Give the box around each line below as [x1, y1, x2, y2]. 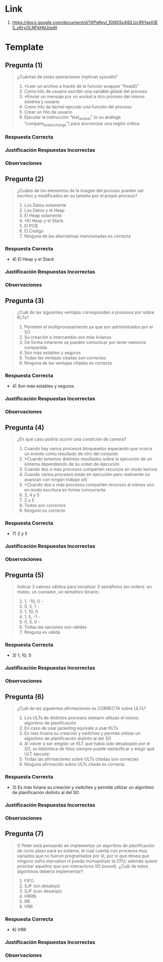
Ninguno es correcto [24, 507, 65, 513]
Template [5, 42, 44, 53]
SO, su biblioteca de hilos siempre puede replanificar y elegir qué [24, 745, 155, 751]
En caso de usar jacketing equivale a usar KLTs [24, 725, 118, 731]
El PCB [24, 223, 38, 229]
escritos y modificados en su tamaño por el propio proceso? [16, 193, 137, 199]
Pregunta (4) [5, 423, 45, 432]
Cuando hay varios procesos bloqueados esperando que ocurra [24, 446, 152, 452]
